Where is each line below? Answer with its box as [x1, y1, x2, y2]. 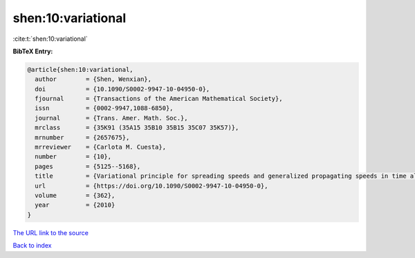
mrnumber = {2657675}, [35, 133, 130, 141]
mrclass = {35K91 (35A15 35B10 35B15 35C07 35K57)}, [35, 124, 239, 131]
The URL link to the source [12, 228, 89, 237]
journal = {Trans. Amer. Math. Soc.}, [35, 114, 188, 122]
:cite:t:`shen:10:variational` [12, 35, 88, 43]
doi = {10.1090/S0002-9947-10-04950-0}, [35, 85, 210, 93]
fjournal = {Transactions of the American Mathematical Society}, [35, 95, 283, 103]
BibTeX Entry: [12, 47, 53, 55]
